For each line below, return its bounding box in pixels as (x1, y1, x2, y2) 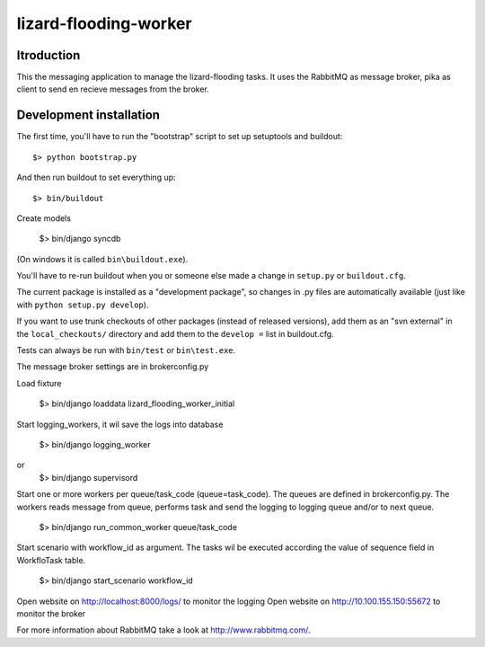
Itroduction (16, 48, 81, 63)
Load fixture (16, 377, 62, 388)
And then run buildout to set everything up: (16, 172, 176, 183)
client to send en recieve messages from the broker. (16, 84, 210, 94)
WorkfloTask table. (16, 554, 86, 565)
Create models (16, 212, 72, 224)
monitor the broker (16, 607, 86, 619)
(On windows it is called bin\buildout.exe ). (16, 253, 189, 264)
